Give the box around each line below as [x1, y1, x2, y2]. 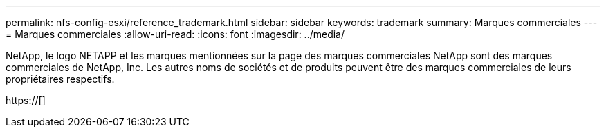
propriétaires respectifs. [6, 73, 115, 85]
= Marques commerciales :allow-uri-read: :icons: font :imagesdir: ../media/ [6, 28, 345, 40]
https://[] [6, 94, 46, 106]
